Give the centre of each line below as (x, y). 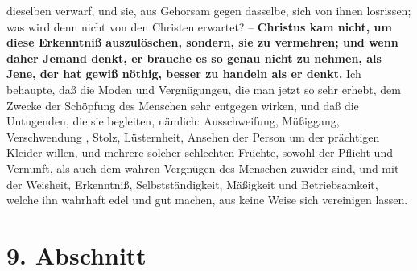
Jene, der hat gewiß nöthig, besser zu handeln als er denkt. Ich (184, 74)
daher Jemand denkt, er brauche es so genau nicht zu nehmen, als (194, 57)
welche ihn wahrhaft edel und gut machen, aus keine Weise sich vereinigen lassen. (207, 200)
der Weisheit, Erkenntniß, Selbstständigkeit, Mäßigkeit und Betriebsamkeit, (192, 184)
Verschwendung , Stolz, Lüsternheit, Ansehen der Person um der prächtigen (193, 136)
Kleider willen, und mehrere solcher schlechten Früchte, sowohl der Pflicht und (200, 152)
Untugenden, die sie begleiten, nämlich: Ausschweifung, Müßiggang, (173, 121)
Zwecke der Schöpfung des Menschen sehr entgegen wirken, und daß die (183, 105)
